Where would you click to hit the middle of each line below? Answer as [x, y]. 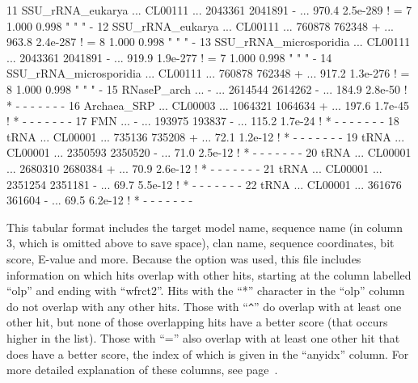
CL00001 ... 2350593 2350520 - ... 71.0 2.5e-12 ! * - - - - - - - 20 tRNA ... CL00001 [209, 152]
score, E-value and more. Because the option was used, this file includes [184, 258]
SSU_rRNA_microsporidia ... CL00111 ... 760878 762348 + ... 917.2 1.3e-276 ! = [208, 73]
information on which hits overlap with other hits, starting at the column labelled [209, 274]
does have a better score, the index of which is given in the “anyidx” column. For [208, 354]
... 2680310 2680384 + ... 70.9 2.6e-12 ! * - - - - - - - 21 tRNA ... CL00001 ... [194, 168]
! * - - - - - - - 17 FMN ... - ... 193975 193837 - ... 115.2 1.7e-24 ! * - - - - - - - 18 [203, 121]
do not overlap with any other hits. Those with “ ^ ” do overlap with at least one [204, 306]
